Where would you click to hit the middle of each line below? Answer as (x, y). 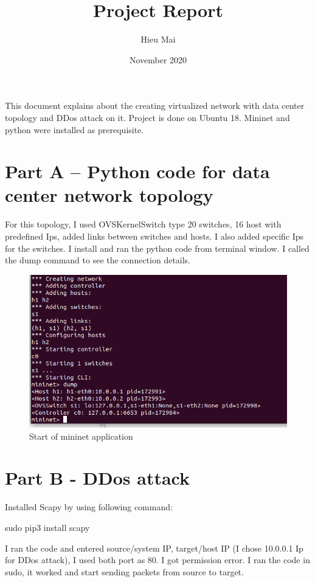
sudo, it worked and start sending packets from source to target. (124, 571)
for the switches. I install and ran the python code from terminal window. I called (157, 248)
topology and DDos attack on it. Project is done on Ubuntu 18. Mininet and (147, 117)
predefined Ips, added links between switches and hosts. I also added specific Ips (154, 236)
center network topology (109, 195)
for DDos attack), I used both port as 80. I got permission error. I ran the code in (157, 560)
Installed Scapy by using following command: (89, 507)
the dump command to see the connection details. (98, 260)
